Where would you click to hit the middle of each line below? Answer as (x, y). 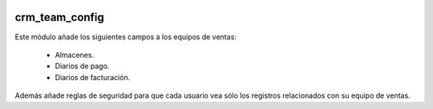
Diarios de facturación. (93, 77)
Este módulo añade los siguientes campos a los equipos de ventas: (125, 37)
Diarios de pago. (82, 66)
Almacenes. (75, 54)
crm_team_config (59, 17)
